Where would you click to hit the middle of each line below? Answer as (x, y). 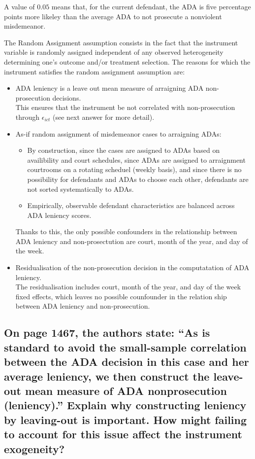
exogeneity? (34, 448)
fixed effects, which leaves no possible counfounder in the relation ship (121, 296)
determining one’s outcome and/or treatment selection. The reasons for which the (127, 61)
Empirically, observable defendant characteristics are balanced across (131, 205)
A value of (19, 6)
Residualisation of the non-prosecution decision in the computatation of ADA (132, 267)
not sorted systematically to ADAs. (80, 189)
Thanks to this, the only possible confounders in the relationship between (126, 231)
